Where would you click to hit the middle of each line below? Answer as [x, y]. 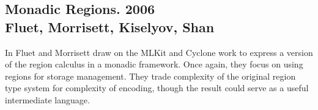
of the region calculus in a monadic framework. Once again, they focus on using [154, 64]
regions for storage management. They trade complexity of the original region [150, 76]
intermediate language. [47, 99]
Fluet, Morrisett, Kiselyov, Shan [110, 26]
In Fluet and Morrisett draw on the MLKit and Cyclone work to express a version [159, 52]
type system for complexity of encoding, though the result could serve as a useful [157, 88]
